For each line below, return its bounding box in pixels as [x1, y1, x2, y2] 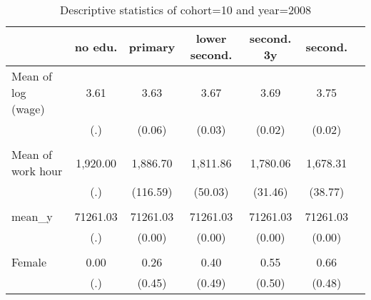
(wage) [11, 100, 45, 117]
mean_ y [11, 208, 53, 224]
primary [128, 38, 176, 55]
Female [11, 254, 47, 270]
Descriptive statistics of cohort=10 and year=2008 [60, 1, 311, 18]
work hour [11, 162, 63, 179]
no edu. [74, 38, 118, 55]
